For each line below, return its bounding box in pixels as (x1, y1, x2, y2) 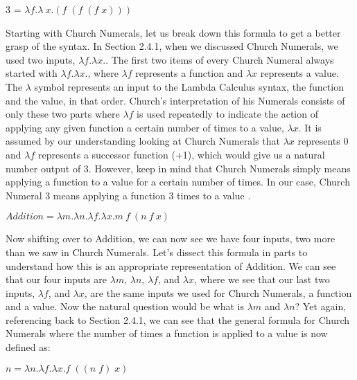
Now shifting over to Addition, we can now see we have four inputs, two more (6, 231, 336, 246)
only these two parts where (6, 107, 120, 121)
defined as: (6, 340, 51, 354)
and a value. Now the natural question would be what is (6, 299, 244, 314)
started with (6, 66, 58, 80)
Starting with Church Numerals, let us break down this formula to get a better (6, 25, 341, 39)
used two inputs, (6, 52, 76, 66)
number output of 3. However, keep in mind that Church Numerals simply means (6, 161, 351, 175)
